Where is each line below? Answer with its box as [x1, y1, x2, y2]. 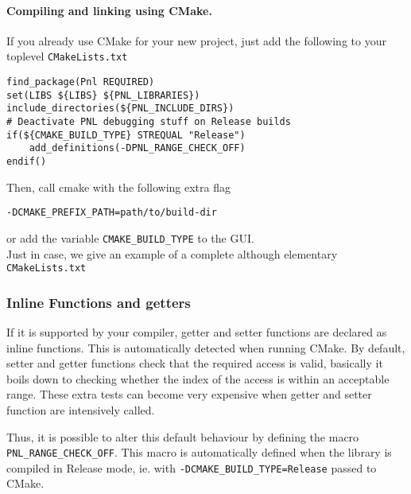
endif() [6, 155, 47, 167]
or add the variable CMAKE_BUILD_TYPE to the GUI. [6, 229, 254, 246]
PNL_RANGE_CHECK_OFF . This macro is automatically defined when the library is [6, 444, 392, 461]
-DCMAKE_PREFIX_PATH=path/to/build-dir [6, 207, 217, 219]
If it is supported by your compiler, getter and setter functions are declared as [6, 324, 387, 340]
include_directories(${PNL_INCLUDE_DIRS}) [6, 103, 235, 115]
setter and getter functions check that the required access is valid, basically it [6, 355, 383, 371]
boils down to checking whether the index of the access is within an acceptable [6, 370, 390, 387]
